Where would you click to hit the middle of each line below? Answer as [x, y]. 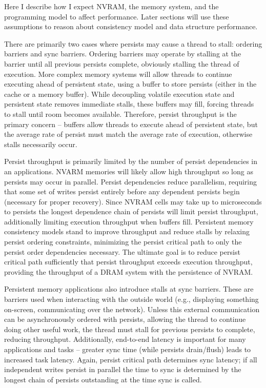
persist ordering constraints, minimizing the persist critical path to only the [123, 242]
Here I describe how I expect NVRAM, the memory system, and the [111, 6]
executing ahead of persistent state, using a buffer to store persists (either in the [130, 84]
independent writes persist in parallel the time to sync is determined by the [123, 369]
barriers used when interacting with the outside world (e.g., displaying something [131, 299]
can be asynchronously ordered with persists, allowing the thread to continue [125, 319]
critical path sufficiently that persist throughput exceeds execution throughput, [128, 262]
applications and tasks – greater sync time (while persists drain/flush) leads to [128, 349]
